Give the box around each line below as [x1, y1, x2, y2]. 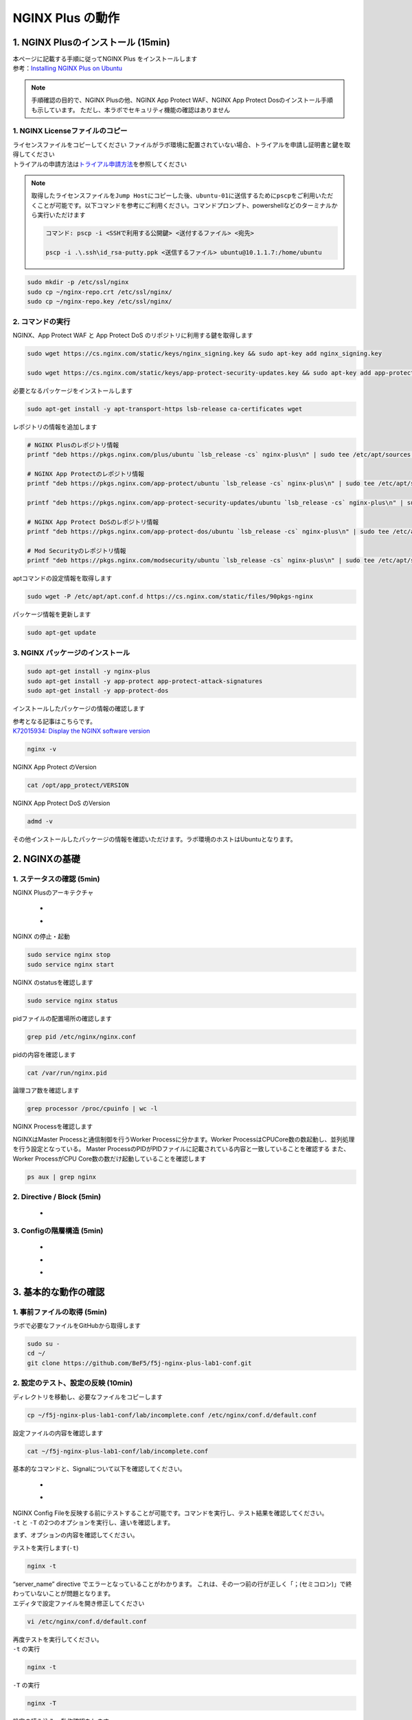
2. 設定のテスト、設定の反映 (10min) [12, 1378, 133, 1388]
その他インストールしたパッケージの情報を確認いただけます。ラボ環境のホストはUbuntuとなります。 [12, 835, 297, 843]
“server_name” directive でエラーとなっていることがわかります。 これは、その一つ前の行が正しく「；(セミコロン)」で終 [12, 1580, 352, 1588]
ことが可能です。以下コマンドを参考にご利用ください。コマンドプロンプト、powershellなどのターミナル [36, 201, 332, 209]
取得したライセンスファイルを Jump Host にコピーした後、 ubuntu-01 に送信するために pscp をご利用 [31, 191, 316, 200]
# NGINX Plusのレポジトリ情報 [27, 441, 119, 449]
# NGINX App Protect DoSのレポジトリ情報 [27, 518, 159, 526]
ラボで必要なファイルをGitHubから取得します [12, 1322, 141, 1330]
